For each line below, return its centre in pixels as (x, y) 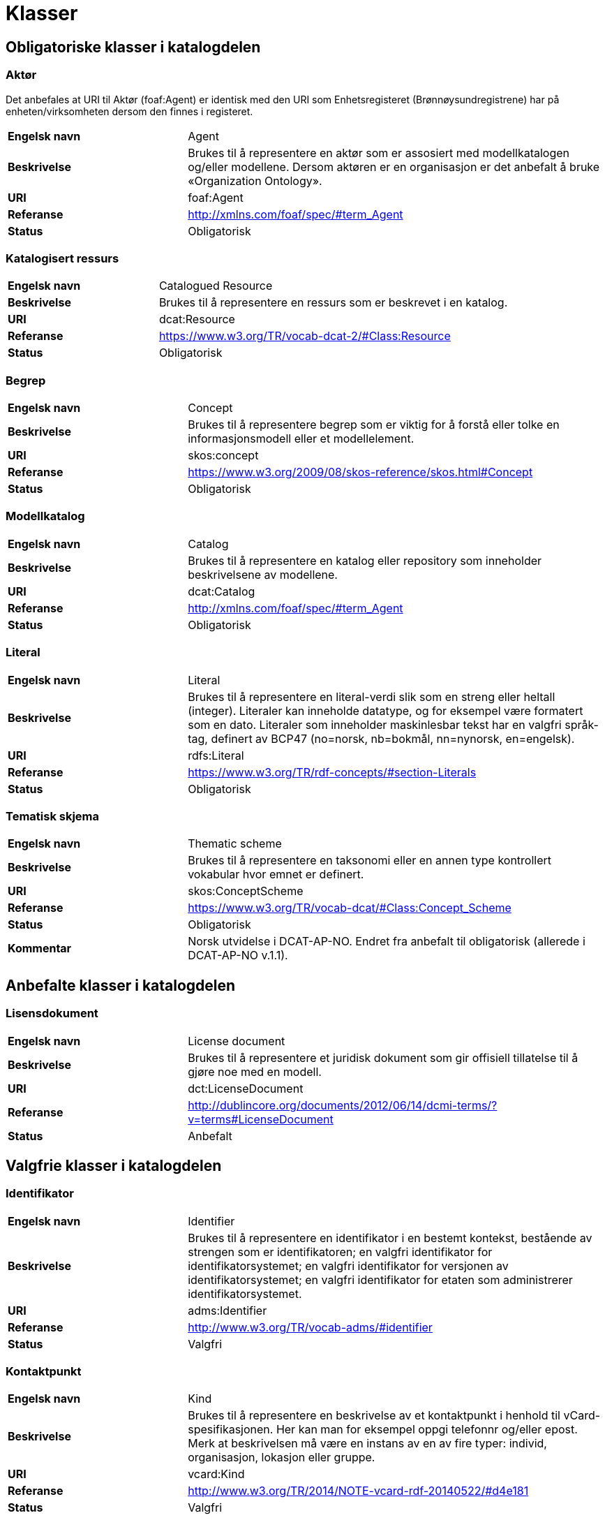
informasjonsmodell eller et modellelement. (301, 439)
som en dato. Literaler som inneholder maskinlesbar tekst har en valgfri (375, 724)
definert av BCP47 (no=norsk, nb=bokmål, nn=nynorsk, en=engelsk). (393, 738)
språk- (582, 724)
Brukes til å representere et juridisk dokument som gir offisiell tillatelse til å (383, 1057)
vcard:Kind (216, 1474)
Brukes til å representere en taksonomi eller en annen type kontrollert (370, 861)
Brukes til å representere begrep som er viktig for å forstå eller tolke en (374, 425)
